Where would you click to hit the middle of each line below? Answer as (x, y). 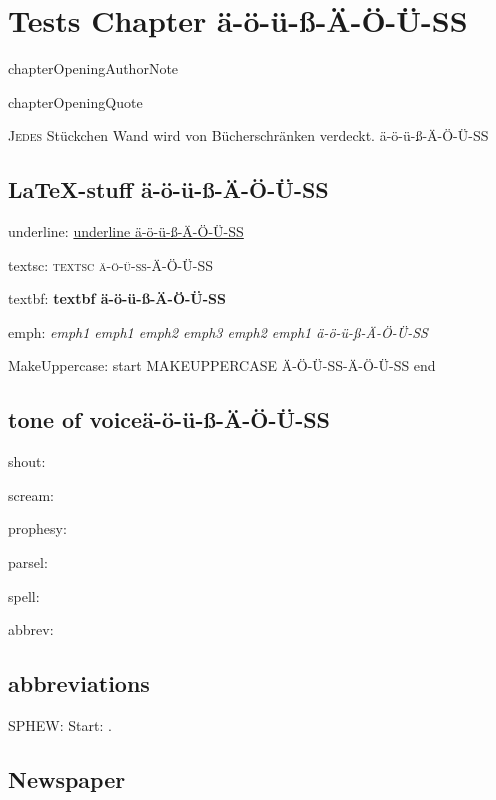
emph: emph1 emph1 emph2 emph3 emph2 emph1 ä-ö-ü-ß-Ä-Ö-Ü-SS (218, 331)
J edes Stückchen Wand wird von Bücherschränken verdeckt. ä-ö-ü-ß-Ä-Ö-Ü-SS (248, 135)
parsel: (28, 562)
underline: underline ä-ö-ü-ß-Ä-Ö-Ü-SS (126, 231)
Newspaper (67, 779)
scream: (31, 494)
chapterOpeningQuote (75, 101)
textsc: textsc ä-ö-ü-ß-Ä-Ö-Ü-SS (110, 264)
